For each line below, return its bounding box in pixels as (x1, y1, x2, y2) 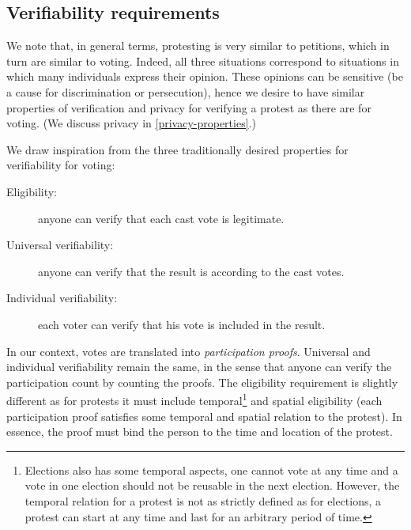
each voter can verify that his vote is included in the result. (38, 316, 326, 332)
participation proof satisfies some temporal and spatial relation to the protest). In (6, 407, 402, 424)
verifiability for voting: (6, 157, 115, 173)
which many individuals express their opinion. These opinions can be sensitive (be (6, 68, 403, 85)
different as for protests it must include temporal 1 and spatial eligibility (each (6, 390, 383, 408)
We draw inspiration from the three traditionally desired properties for (6, 141, 349, 157)
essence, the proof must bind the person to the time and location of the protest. (6, 423, 393, 440)
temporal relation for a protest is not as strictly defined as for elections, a (25, 492, 382, 509)
